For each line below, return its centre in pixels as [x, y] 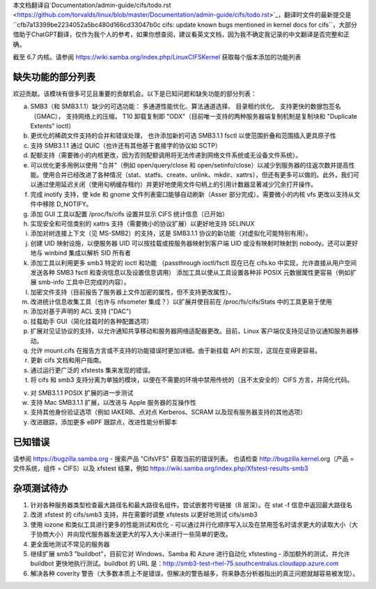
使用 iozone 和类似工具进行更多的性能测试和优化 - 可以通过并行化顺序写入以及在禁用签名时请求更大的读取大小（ [191, 524]
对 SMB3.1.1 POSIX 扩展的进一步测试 [82, 393]
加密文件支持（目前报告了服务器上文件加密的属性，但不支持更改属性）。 [132, 292]
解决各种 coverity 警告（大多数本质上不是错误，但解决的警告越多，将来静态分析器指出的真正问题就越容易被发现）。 [195, 573]
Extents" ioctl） [53, 126]
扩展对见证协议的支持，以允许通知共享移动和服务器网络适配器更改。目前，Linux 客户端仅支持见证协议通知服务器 [191, 331]
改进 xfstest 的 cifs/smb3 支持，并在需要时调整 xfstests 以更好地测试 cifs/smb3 [144, 515]
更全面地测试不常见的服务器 [70, 544]
